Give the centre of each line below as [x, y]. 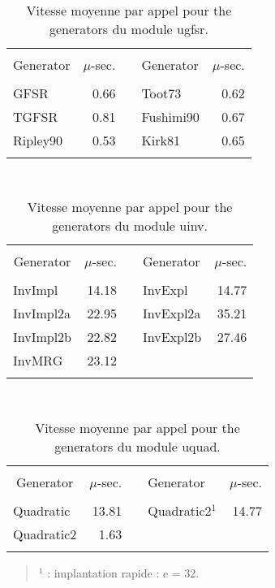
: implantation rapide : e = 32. [123, 572]
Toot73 [161, 93]
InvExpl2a [172, 313]
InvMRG [38, 361]
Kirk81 [161, 140]
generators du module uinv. [130, 226]
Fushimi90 [170, 116]
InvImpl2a [42, 313]
